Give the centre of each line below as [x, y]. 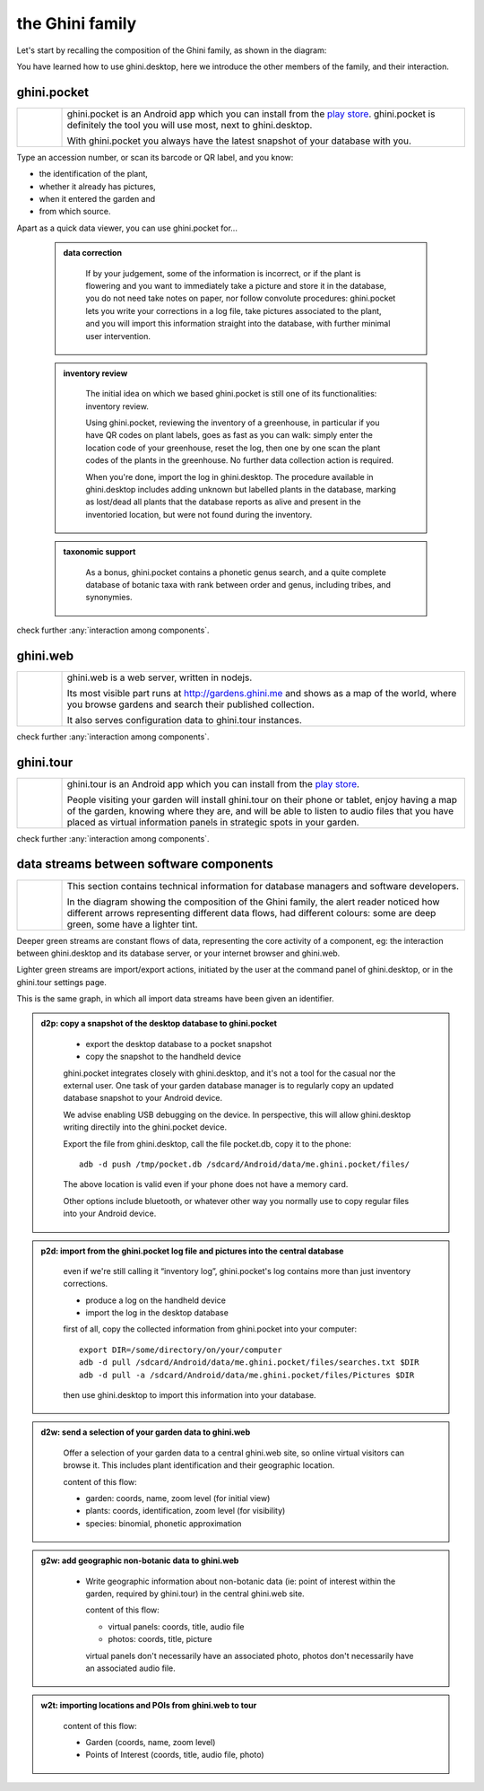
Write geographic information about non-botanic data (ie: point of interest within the [241, 1581]
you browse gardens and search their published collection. [191, 704]
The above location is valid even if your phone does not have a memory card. [206, 1184]
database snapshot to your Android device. [143, 1098]
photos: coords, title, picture [160, 1639]
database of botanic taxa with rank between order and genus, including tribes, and [238, 585]
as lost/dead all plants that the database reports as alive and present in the [224, 502]
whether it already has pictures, [97, 186]
